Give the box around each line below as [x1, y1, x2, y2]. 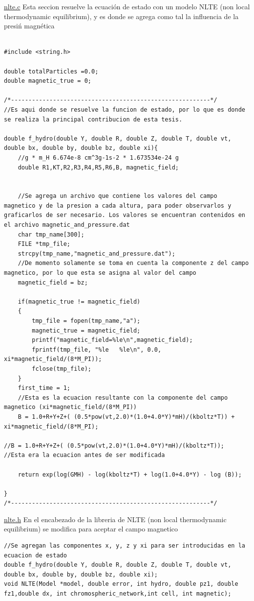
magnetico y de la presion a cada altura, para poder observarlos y [4, 202, 232, 209]
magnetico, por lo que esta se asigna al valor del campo [4, 269, 196, 277]
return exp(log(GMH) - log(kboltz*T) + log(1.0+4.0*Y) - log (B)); [18, 471, 242, 478]
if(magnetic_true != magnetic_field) [18, 298, 141, 305]
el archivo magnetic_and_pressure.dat [4, 221, 130, 229]
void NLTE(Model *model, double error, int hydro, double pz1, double [4, 580, 238, 588]
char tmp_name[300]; [18, 231, 85, 238]
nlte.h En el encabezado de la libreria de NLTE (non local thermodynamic [4, 514, 227, 524]
